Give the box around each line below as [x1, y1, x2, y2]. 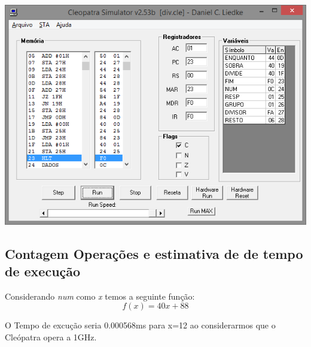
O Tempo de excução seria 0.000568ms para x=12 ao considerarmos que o [5, 319, 276, 331]
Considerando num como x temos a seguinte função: [5, 289, 195, 302]
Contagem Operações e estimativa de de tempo [5, 244, 303, 262]
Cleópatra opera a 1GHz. [5, 330, 97, 343]
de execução [5, 261, 81, 280]
